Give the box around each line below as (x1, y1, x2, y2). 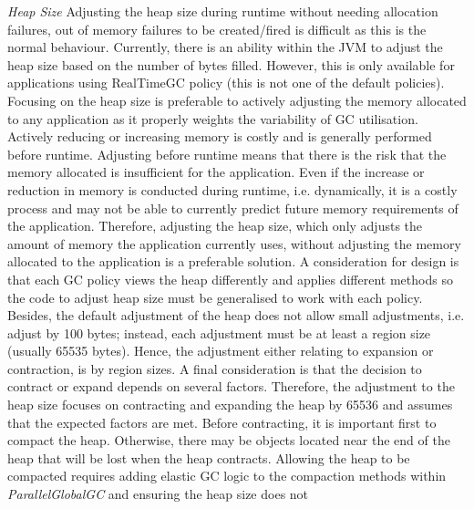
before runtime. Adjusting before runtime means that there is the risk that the (7, 144, 447, 163)
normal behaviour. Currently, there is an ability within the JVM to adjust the (7, 37, 443, 57)
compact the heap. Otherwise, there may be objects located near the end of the (7, 431, 450, 450)
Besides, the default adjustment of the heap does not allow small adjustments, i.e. (7, 306, 465, 325)
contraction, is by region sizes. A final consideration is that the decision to (7, 358, 422, 378)
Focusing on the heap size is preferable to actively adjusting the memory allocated (7, 90, 467, 109)
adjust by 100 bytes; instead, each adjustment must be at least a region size (7, 323, 431, 342)
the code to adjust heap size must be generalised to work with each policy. (7, 287, 423, 306)
